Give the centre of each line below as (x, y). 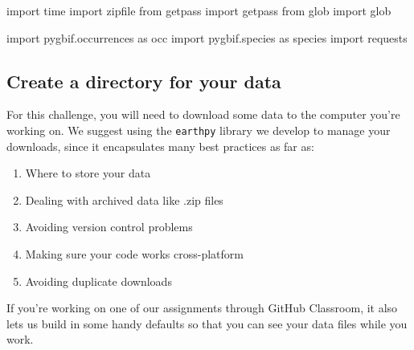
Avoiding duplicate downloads (98, 281)
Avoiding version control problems (109, 227)
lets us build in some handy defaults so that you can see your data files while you (207, 323)
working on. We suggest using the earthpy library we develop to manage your (199, 130)
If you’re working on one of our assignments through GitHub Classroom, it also (202, 308)
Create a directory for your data (144, 81)
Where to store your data (88, 173)
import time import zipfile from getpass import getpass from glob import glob (199, 10)
